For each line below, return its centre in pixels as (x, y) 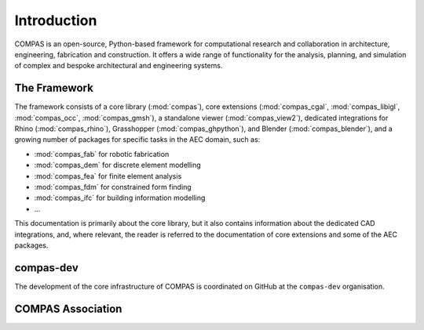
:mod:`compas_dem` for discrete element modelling (118, 165)
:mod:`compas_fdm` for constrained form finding (113, 187)
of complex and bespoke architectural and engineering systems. (119, 66)
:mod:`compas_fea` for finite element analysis (108, 176)
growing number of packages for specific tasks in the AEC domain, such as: (137, 140)
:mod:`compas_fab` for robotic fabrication (102, 154)
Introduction (56, 20)
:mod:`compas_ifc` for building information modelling (120, 198)
